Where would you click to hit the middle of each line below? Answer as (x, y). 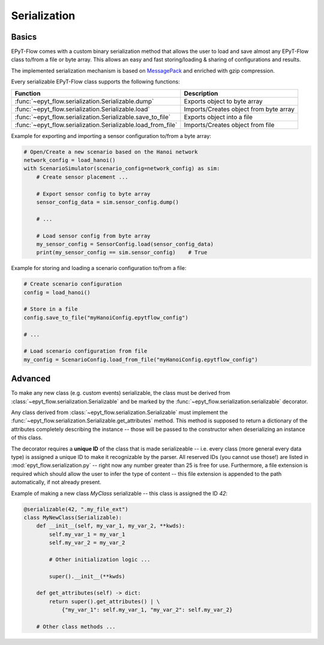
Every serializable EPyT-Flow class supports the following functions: (95, 82)
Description (201, 93)
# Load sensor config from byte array (93, 236)
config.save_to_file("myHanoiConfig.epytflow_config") (106, 317)
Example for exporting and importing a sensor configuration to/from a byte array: (111, 136)
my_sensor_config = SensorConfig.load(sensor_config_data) (125, 244)
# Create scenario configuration (73, 284)
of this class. (27, 437)
